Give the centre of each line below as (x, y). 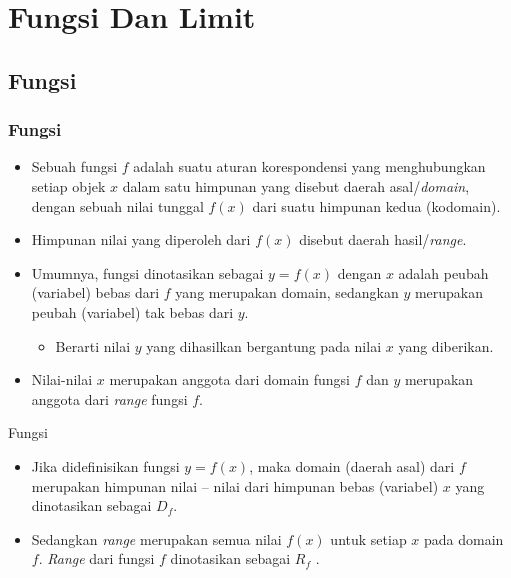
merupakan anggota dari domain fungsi (229, 379)
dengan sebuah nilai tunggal (117, 205)
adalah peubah (443, 272)
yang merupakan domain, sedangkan (287, 292)
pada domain (464, 538)
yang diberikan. (446, 345)
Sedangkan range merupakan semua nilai (156, 538)
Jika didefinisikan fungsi (105, 465)
